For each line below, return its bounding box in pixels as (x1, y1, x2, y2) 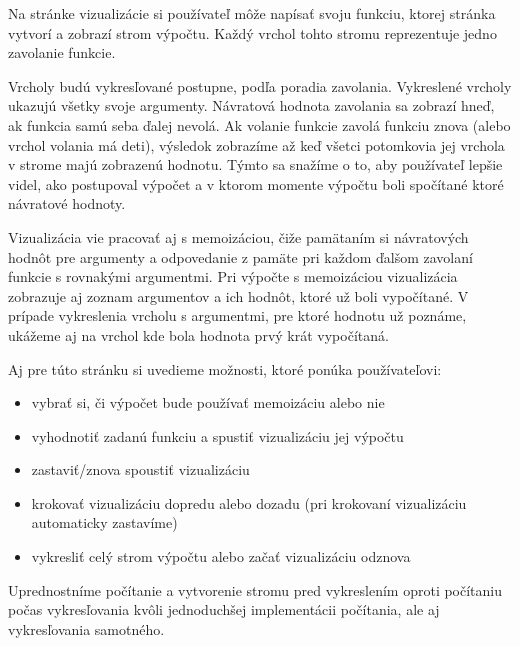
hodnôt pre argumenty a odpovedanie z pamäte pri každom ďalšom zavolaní (8, 246, 473, 267)
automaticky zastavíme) (31, 512, 178, 533)
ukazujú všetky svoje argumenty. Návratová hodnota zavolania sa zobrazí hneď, (8, 95, 495, 116)
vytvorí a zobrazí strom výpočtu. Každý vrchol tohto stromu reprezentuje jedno (8, 22, 497, 43)
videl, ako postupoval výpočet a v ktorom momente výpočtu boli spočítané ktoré (8, 173, 504, 194)
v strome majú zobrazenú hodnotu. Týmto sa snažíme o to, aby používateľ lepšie (8, 154, 503, 175)
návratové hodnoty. (8, 193, 126, 214)
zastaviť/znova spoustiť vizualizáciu (31, 459, 250, 480)
